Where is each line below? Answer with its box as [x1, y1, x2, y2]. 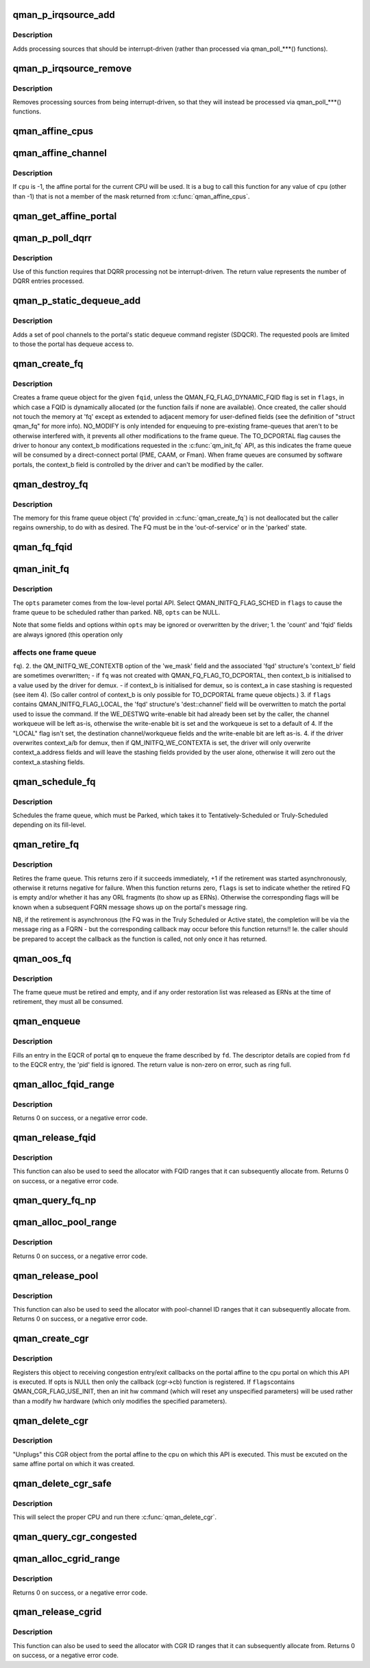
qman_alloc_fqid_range [12, 1078, 114, 1090]
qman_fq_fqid [12, 541, 73, 553]
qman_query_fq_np [12, 1195, 97, 1207]
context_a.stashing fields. [12, 757, 85, 766]
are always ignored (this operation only [12, 630, 123, 639]
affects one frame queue [12, 648, 97, 657]
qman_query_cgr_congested [12, 1531, 137, 1543]
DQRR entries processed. [12, 277, 84, 285]
